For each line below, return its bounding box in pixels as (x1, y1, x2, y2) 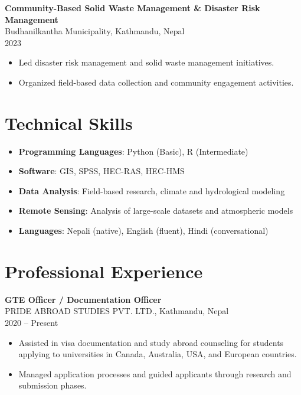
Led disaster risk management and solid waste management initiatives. (18, 56, 274, 68)
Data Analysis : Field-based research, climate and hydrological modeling (18, 184, 285, 197)
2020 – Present (5, 316, 58, 328)
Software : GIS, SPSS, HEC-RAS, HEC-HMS (18, 165, 185, 177)
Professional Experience (5, 259, 203, 283)
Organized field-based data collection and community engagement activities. (18, 76, 294, 88)
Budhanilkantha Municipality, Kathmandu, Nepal (5, 25, 185, 37)
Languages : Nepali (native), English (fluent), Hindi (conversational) (18, 224, 269, 237)
